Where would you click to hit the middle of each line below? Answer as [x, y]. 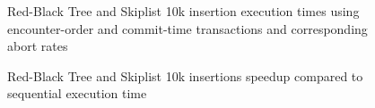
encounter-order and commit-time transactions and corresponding [187, 28]
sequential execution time [77, 93]
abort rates [38, 46]
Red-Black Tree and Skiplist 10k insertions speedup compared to [185, 75]
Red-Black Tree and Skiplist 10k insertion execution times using [183, 11]
